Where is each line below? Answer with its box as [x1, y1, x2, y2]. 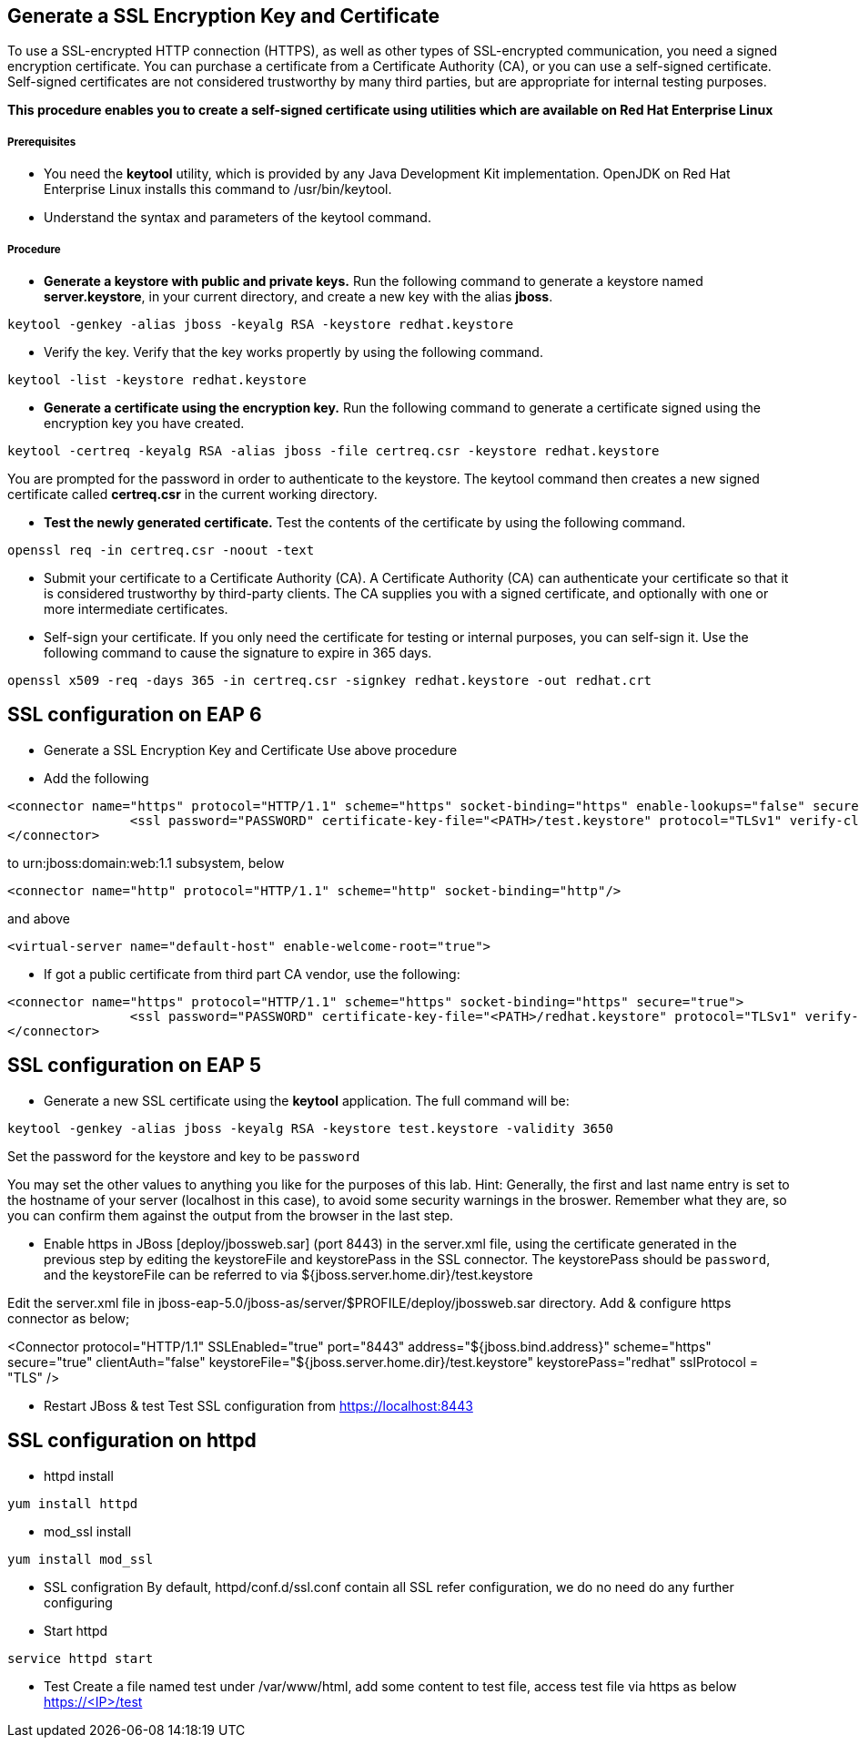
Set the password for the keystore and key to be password [7, 1148, 360, 1164]
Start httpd [44, 1622, 108, 1638]
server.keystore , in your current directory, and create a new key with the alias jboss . [44, 288, 553, 304]
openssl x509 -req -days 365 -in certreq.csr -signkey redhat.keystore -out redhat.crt [7, 672, 652, 688]
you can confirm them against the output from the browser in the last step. [7, 1207, 454, 1223]
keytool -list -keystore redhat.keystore [7, 372, 307, 387]
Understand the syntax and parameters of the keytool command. [44, 209, 431, 226]
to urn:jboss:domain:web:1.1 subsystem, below [7, 854, 285, 871]
